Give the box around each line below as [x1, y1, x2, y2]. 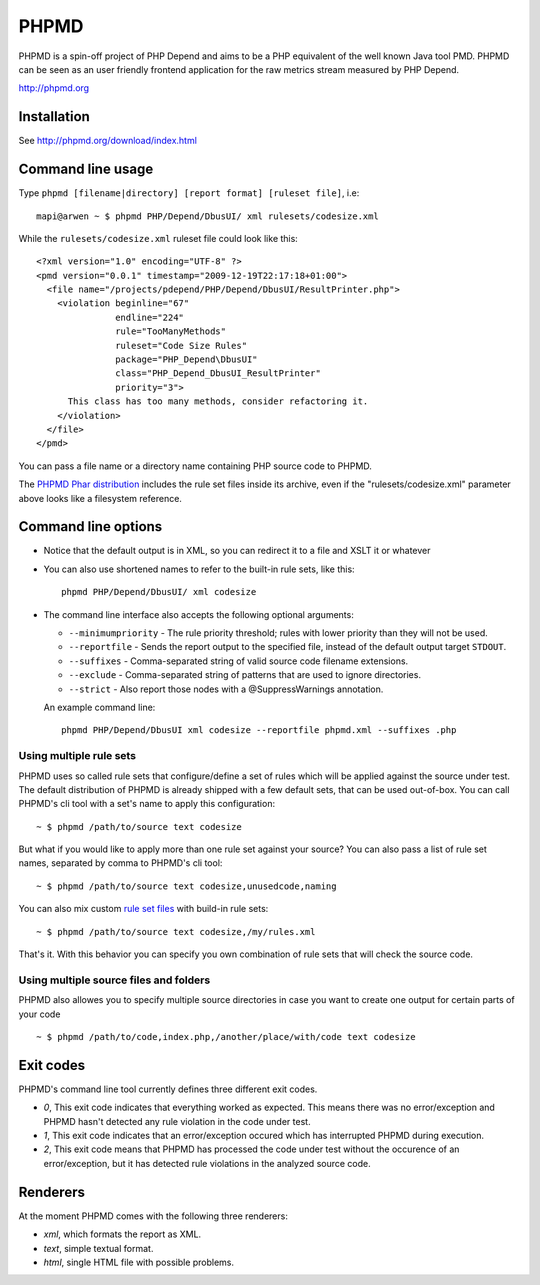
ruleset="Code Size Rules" [115, 340, 248, 351]
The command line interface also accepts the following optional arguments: [43, 608, 354, 620]
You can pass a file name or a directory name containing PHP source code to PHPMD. [18, 460, 372, 472]
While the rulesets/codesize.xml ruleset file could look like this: [18, 232, 299, 244]
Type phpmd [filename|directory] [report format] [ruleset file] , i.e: [18, 187, 360, 199]
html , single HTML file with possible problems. [43, 1256, 235, 1268]
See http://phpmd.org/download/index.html [18, 135, 197, 147]
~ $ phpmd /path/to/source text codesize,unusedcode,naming [36, 880, 337, 892]
